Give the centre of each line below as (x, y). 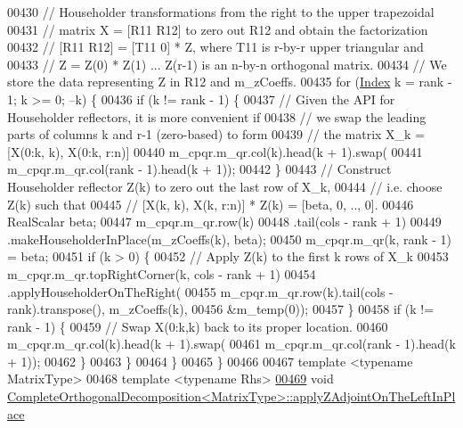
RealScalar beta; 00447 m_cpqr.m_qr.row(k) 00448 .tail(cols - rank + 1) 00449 (224, 222)
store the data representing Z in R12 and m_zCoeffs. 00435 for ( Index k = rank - (230, 82)
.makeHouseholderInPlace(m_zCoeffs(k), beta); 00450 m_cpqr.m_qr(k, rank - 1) (230, 239)
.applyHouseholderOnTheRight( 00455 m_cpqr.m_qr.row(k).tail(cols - (200, 291)
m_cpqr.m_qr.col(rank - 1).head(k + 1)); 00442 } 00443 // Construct (199, 169)
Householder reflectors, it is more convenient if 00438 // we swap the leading (217, 116)
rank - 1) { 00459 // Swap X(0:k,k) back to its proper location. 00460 (198, 326)
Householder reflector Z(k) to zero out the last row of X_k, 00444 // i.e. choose (225, 186)
